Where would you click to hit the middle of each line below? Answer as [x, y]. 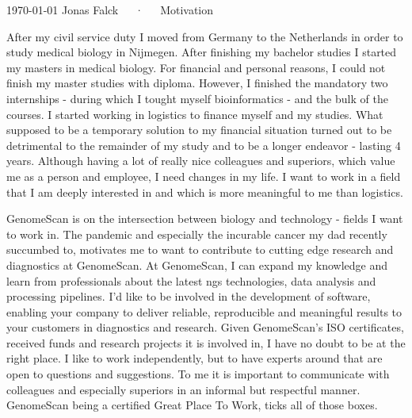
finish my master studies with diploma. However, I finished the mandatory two [197, 83]
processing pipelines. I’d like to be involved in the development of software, [189, 296]
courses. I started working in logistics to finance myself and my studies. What [195, 114]
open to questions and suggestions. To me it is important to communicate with [198, 374]
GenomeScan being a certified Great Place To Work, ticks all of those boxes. [192, 405]
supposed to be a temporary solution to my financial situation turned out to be [199, 130]
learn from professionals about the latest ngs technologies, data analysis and [191, 280]
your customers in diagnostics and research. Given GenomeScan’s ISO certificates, [205, 327]
